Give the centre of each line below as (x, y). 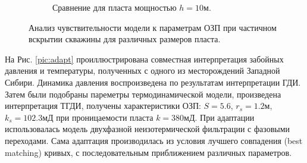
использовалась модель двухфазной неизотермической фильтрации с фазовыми (148, 129)
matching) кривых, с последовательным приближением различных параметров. (148, 152)
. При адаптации (225, 117)
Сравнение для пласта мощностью (115, 7)
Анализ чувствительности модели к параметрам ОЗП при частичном (153, 27)
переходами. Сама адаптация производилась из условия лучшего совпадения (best (154, 140)
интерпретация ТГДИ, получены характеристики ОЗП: (103, 106)
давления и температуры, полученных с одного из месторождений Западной (142, 70)
